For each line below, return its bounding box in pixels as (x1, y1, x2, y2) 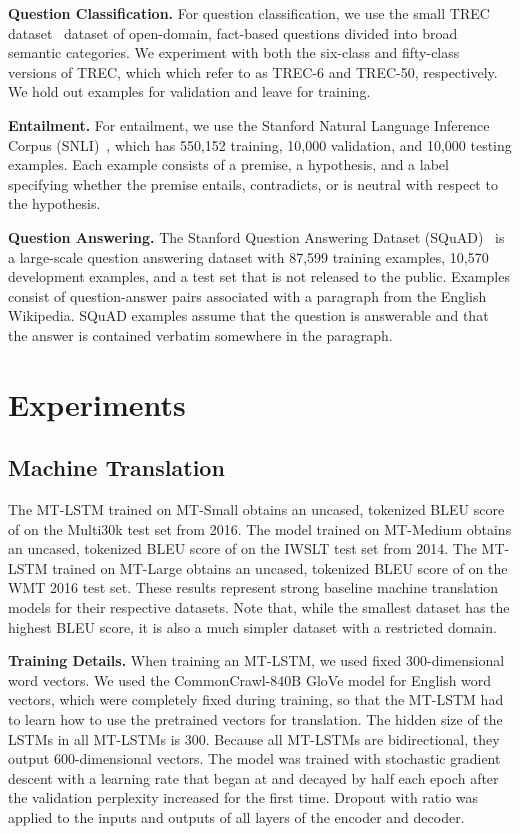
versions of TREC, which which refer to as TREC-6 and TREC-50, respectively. (8, 61, 498, 82)
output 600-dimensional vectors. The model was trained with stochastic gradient (8, 748, 501, 769)
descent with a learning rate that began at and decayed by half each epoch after (8, 767, 499, 788)
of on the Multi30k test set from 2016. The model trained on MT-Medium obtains (8, 518, 512, 539)
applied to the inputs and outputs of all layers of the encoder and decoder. (8, 806, 465, 827)
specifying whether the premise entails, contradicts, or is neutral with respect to (8, 173, 498, 194)
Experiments (8, 383, 186, 424)
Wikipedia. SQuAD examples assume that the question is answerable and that (8, 305, 489, 326)
